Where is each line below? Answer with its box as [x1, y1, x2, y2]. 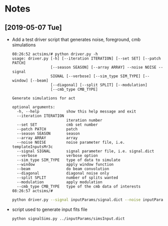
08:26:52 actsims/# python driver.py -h [12, 51, 98, 56]
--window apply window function [17, 162, 114, 167]
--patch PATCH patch [17, 127, 78, 132]
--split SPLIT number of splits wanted [17, 175, 119, 180]
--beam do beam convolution [17, 166, 109, 172]
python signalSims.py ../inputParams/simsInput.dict [12, 216, 125, 221]
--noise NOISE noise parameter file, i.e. [17, 140, 125, 145]
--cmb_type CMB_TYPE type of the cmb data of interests [17, 184, 141, 189]
